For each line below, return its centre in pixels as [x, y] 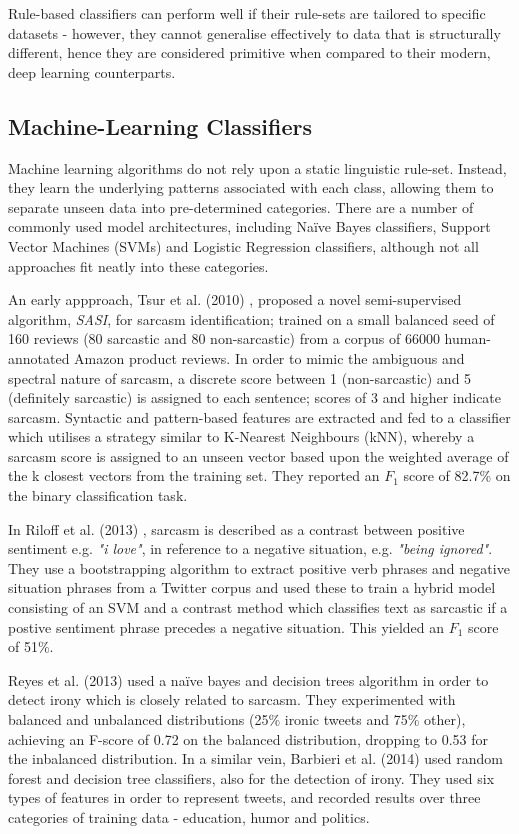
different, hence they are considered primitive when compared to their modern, [249, 52]
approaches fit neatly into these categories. [138, 265]
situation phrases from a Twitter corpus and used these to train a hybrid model [252, 587]
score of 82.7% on [457, 475]
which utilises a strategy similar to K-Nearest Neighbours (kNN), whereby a [241, 436]
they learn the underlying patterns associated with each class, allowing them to [251, 187]
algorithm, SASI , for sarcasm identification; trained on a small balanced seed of [251, 318]
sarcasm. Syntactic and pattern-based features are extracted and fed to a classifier [259, 416]
